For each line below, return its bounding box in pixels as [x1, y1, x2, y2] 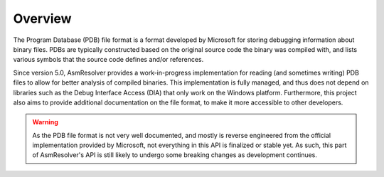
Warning [32, 118, 58, 127]
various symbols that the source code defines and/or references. [13, 55, 204, 64]
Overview [13, 11, 72, 26]
